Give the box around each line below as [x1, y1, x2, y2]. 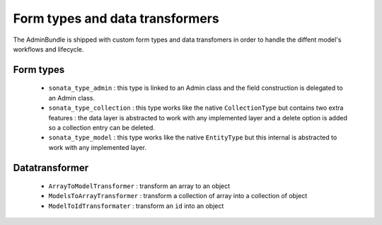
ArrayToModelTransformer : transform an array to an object [48, 182, 231, 190]
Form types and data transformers [13, 11, 219, 26]
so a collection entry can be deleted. [48, 123, 156, 132]
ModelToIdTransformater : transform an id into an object [48, 202, 224, 210]
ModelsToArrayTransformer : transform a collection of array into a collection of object [48, 192, 308, 200]
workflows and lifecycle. [13, 45, 84, 53]
